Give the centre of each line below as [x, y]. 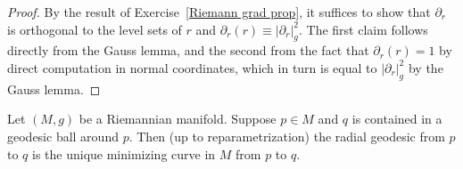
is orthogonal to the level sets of [95, 29]
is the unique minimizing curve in [124, 153]
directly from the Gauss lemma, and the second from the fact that [188, 50]
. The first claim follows [363, 29]
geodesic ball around [63, 136]
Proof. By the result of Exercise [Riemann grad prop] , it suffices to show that [219, 12]
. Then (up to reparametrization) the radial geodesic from [287, 136]
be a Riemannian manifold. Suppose [178, 119]
